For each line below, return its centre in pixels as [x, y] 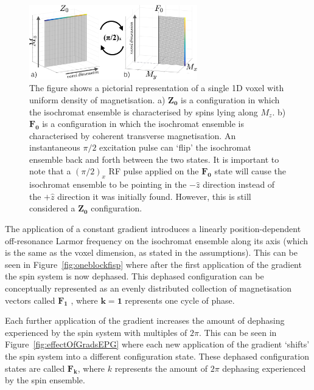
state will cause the [250, 171]
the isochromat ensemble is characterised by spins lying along [144, 111]
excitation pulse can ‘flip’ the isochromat [175, 147]
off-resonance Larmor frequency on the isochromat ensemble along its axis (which [157, 240]
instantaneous [55, 147]
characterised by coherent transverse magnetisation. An [133, 135]
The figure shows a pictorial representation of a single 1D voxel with [157, 88]
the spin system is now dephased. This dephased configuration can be [134, 276]
